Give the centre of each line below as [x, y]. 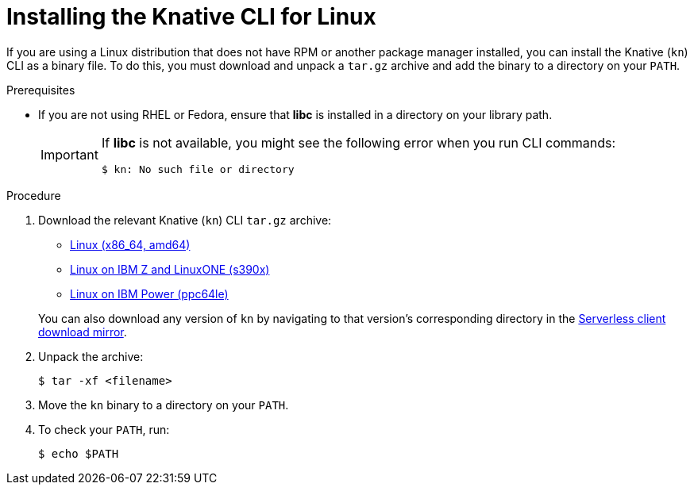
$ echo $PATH [79, 453]
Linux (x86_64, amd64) [130, 244]
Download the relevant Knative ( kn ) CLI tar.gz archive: [185, 220]
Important [69, 155]
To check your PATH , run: [104, 429]
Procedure [34, 195]
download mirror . [83, 332]
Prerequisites [41, 90]
